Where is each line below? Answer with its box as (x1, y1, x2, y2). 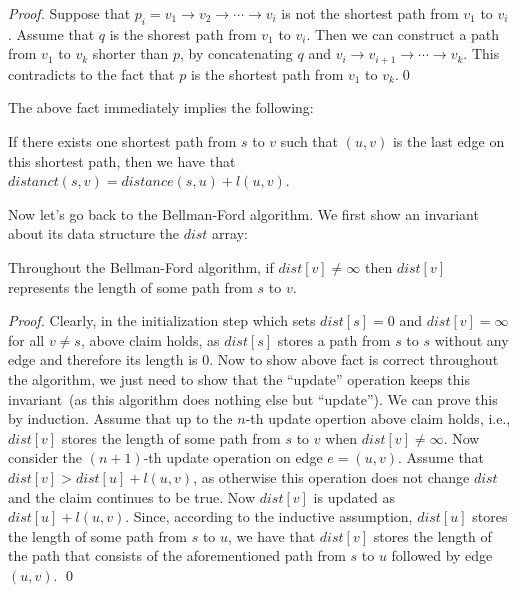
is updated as (313, 486, 396, 507)
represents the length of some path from (8, 276, 253, 297)
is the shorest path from (109, 23, 257, 44)
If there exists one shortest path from (8, 131, 237, 152)
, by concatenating (180, 43, 293, 64)
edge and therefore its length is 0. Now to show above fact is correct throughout (8, 349, 499, 370)
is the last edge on (392, 131, 505, 152)
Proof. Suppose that (8, 3, 131, 23)
